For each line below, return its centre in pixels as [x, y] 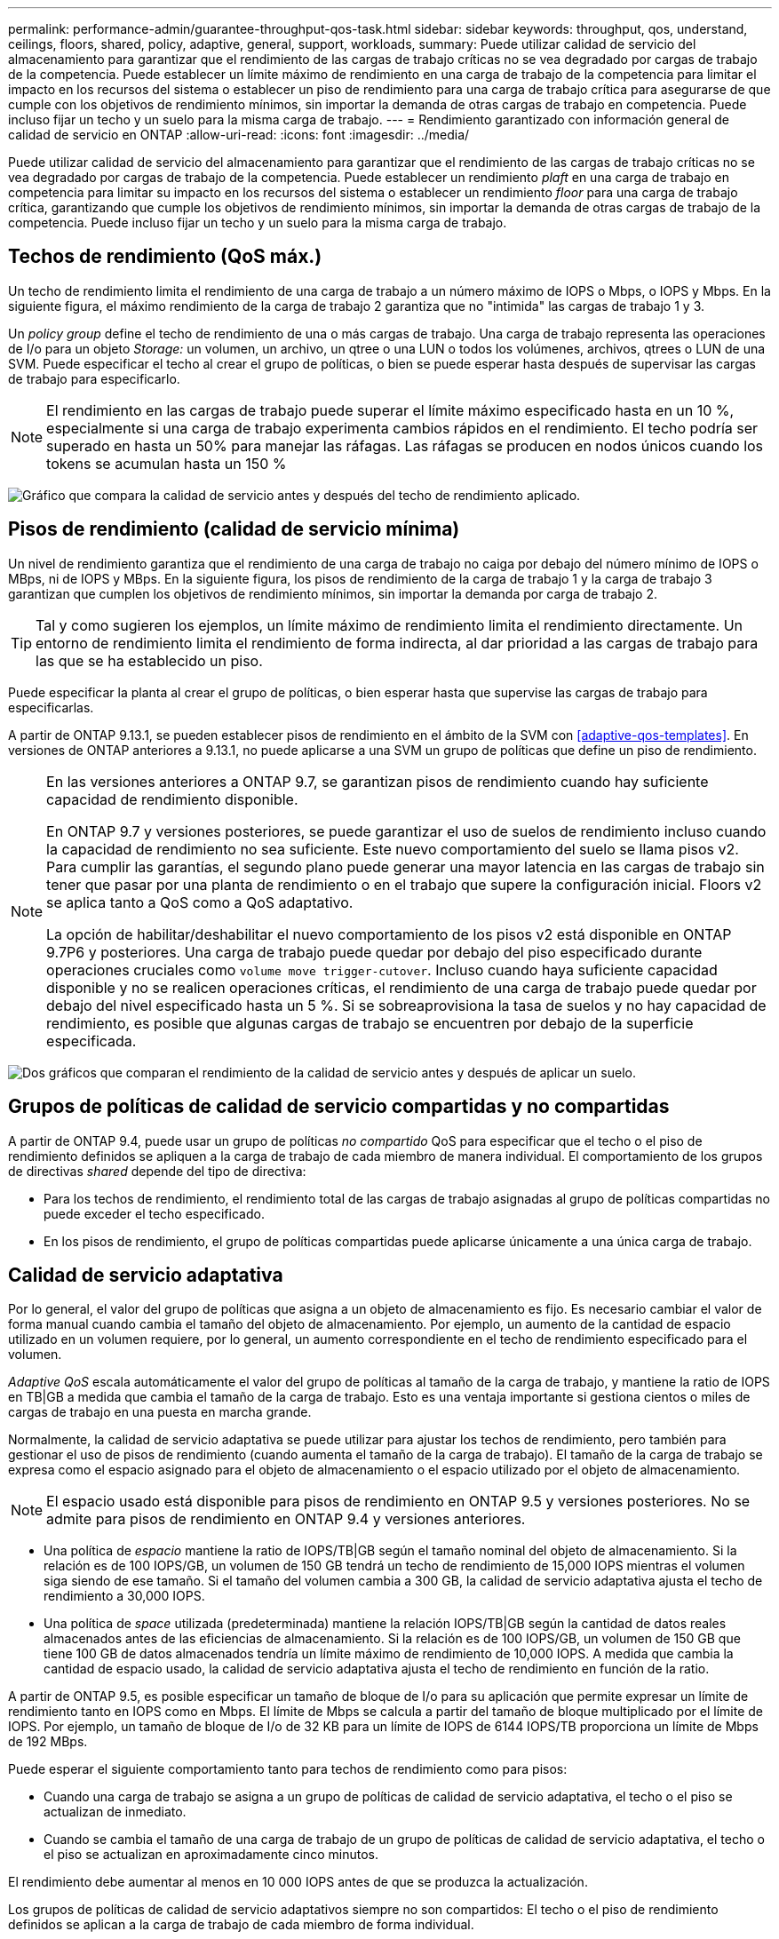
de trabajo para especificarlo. [94, 378]
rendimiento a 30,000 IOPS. [124, 1596]
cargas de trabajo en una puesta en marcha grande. [160, 1412]
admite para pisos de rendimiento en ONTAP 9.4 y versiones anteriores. [286, 1519]
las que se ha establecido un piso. [149, 660]
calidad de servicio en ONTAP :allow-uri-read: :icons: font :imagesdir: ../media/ [239, 135]
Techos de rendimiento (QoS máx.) [165, 257]
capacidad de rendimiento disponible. [172, 799]
